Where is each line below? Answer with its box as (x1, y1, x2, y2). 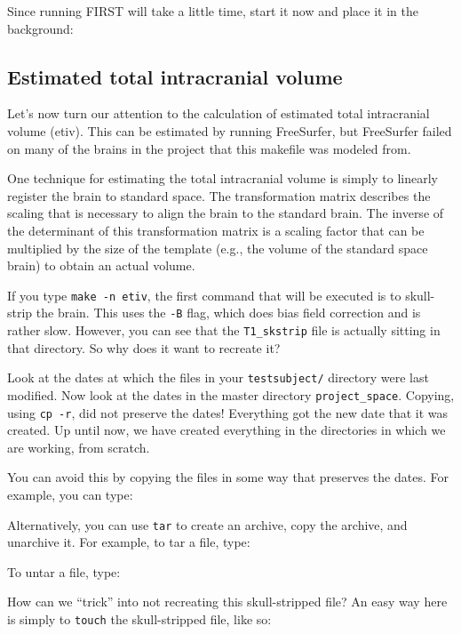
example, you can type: (7, 486, 133, 504)
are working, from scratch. (7, 437, 150, 456)
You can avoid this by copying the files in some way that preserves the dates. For (7, 468, 449, 486)
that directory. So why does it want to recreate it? (7, 338, 281, 357)
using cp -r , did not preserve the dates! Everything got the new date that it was (7, 403, 449, 421)
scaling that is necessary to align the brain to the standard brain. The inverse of (7, 204, 444, 222)
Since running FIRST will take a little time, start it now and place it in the (7, 2, 418, 20)
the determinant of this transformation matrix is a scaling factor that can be (7, 221, 425, 239)
